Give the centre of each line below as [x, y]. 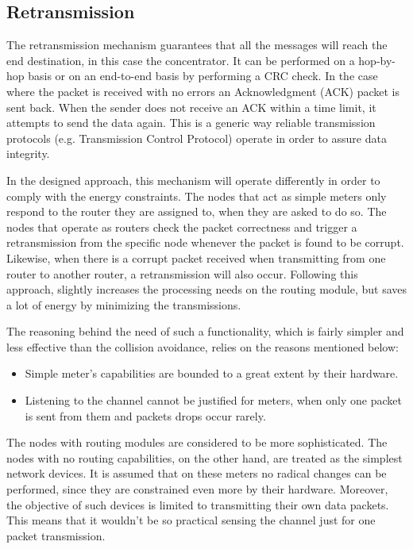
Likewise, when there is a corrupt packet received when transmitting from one [196, 257]
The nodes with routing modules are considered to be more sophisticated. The [197, 442]
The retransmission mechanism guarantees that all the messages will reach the [197, 45]
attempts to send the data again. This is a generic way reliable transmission [191, 123]
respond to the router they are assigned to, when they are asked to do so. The [197, 211]
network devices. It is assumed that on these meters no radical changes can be [197, 473]
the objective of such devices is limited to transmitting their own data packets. [198, 504]
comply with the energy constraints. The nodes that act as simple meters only [197, 196]
